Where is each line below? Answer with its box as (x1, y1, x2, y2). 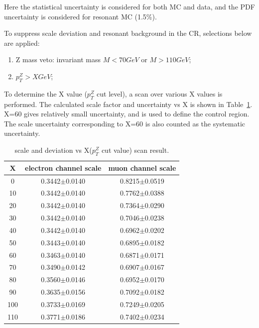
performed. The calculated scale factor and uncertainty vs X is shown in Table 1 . (4, 99, 253, 109)
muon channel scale (108, 162, 176, 173)
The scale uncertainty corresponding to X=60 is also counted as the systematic (4, 118, 245, 128)
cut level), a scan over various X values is (97, 88, 223, 99)
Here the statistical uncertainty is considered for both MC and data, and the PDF (4, 1, 255, 11)
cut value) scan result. (101, 144, 169, 155)
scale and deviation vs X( (14, 144, 92, 155)
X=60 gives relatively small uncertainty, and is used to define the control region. (4, 109, 250, 119)
